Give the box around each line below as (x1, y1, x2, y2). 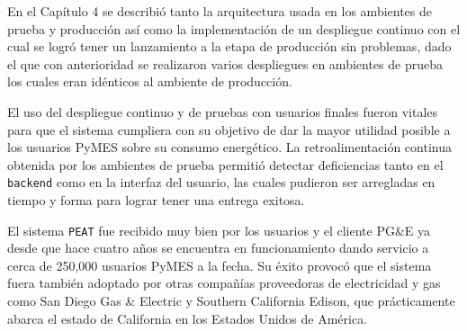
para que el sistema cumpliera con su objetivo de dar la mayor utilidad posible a (7, 120, 451, 139)
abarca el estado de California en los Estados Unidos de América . (7, 309, 368, 327)
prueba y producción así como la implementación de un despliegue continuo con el (7, 19, 461, 38)
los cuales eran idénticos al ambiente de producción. (7, 72, 292, 91)
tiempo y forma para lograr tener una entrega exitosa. (7, 191, 305, 209)
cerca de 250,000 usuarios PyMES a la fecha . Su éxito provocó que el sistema (7, 255, 432, 274)
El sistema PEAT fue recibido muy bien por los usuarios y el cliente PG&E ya (7, 220, 431, 239)
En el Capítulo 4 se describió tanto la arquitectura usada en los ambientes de (7, 2, 433, 20)
